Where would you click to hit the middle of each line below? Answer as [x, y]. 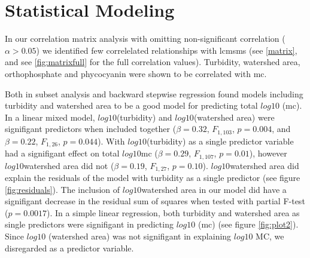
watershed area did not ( [69, 165]
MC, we [270, 236]
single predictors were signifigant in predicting [89, 224]
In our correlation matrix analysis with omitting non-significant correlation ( [145, 39]
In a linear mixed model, [50, 117]
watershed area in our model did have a [214, 189]
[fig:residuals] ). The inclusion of [63, 189]
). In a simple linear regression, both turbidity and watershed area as [173, 212]
